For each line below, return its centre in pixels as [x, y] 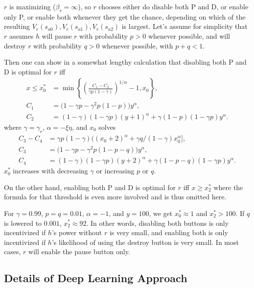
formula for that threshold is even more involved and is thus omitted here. [115, 197]
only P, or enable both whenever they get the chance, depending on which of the [125, 16]
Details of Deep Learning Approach [96, 278]
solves [107, 127]
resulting [17, 26]
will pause [57, 36]
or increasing [115, 171]
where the [228, 187]
